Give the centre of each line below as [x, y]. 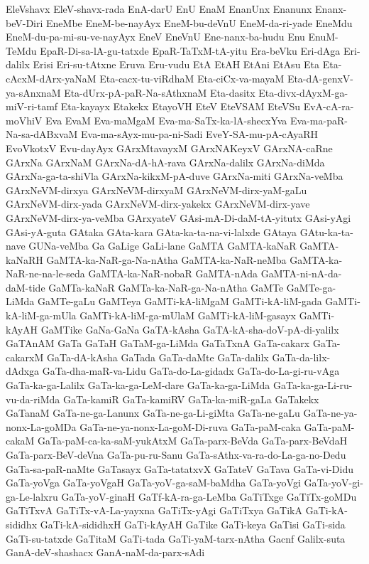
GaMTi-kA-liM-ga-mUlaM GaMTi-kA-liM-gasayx [188, 315]
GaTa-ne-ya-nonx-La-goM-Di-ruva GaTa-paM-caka [190, 426]
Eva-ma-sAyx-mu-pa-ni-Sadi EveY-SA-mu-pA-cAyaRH [199, 134]
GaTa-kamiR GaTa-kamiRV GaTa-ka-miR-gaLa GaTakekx [191, 399]
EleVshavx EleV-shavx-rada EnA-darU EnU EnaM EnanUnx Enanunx [159, 9]
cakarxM [25, 357]
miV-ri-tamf [32, 106]
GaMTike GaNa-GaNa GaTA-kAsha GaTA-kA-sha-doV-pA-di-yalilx [190, 329]
